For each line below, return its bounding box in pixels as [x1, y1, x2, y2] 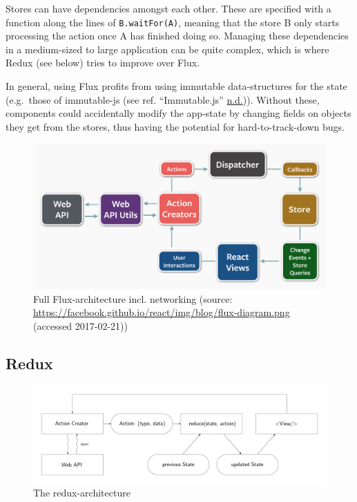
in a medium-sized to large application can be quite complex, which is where [6, 41, 329, 56]
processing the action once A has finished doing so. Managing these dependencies [6, 28, 349, 43]
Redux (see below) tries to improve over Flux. [6, 55, 200, 70]
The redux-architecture [33, 485, 131, 500]
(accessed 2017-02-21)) [33, 318, 128, 333]
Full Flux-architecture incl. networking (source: [33, 291, 233, 306]
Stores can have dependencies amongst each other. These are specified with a [6, 1, 331, 15]
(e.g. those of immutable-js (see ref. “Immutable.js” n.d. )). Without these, [6, 92, 320, 106]
